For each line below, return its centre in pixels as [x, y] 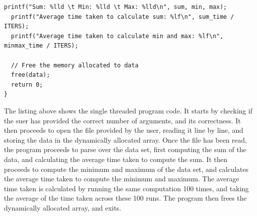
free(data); [31, 75]
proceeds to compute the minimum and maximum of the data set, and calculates [126, 169]
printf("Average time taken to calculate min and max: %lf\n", [117, 36]
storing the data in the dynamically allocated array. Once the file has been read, [126, 139]
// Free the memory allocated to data [75, 65]
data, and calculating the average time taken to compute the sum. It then [116, 159]
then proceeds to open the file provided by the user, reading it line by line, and [124, 130]
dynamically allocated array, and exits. [63, 207]
